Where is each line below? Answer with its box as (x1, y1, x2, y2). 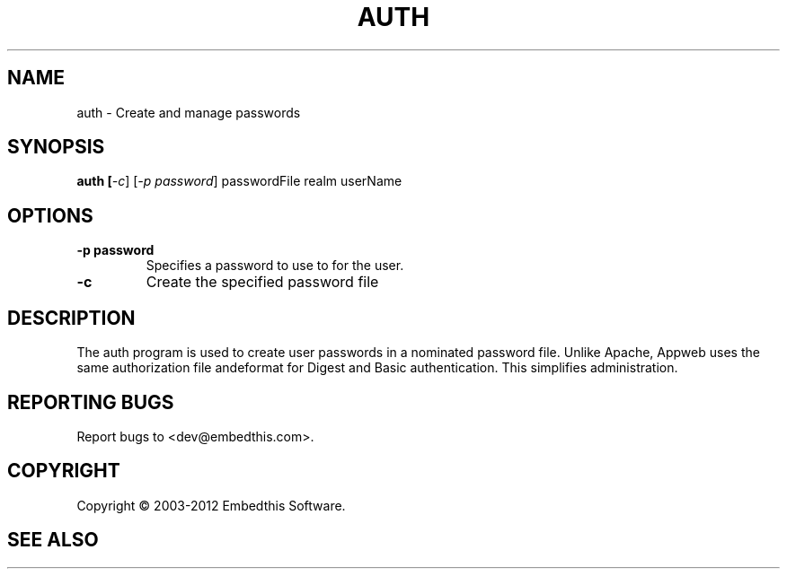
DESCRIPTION (7, 306, 136, 329)
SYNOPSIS (7, 135, 105, 159)
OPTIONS (7, 204, 93, 227)
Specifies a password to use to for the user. (146, 257, 404, 274)
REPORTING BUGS (7, 390, 174, 414)
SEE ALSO (7, 528, 99, 552)
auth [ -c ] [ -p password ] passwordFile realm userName (76, 173, 402, 189)
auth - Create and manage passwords (76, 104, 301, 120)
